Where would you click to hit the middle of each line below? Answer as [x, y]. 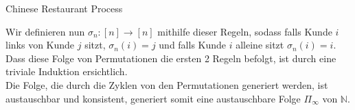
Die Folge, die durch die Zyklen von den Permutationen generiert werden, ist [167, 84]
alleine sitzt [260, 45]
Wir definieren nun [45, 31]
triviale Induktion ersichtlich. [67, 71]
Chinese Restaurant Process [64, 8]
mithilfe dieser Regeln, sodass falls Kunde [245, 31]
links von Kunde [40, 45]
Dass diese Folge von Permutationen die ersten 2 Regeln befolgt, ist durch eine [171, 58]
